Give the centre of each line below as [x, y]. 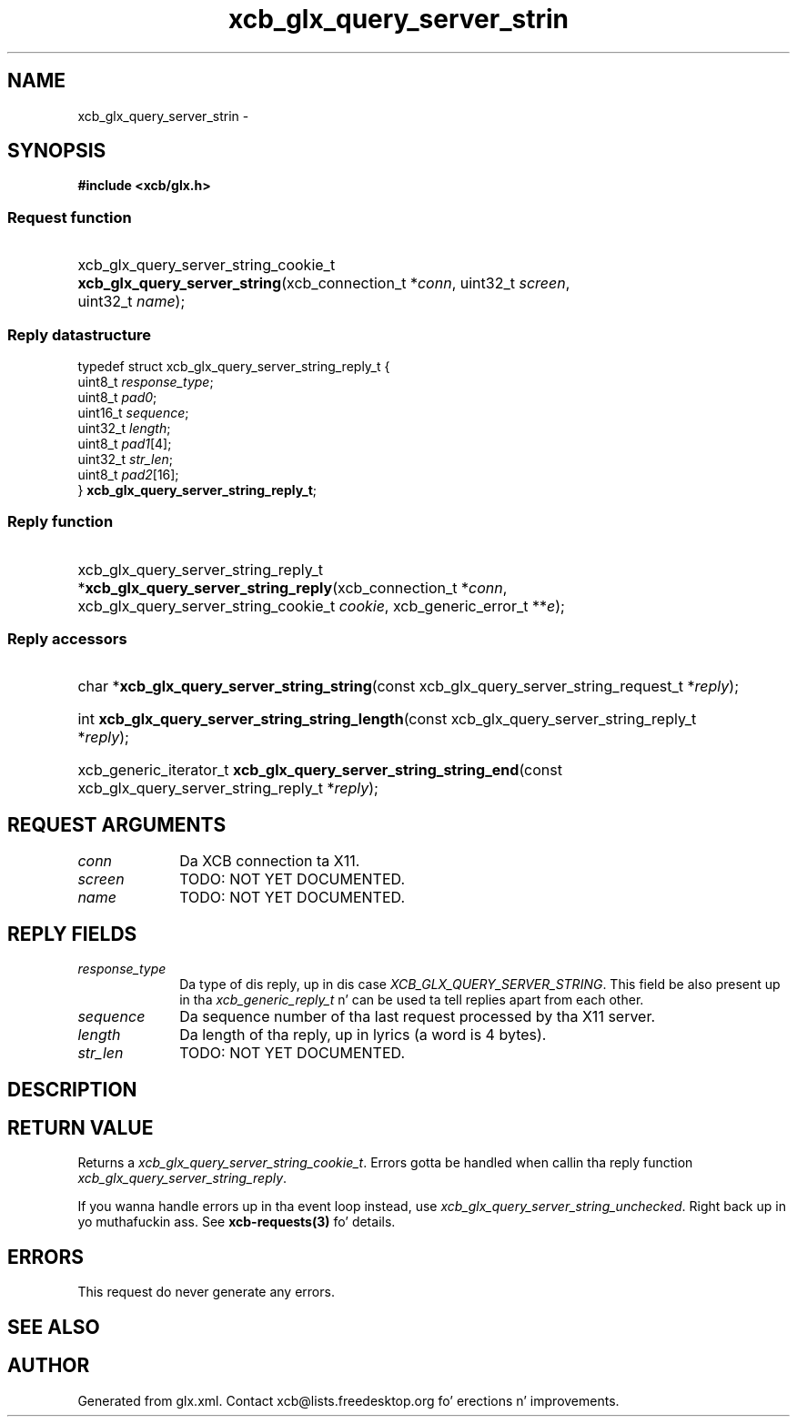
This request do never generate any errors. [206, 1292]
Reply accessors [67, 639]
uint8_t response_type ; [146, 381]
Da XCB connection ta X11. [270, 861]
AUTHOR [49, 1366]
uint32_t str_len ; [126, 459]
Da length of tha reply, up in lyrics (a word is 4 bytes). [363, 1035]
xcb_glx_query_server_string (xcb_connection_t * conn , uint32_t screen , [324, 283]
